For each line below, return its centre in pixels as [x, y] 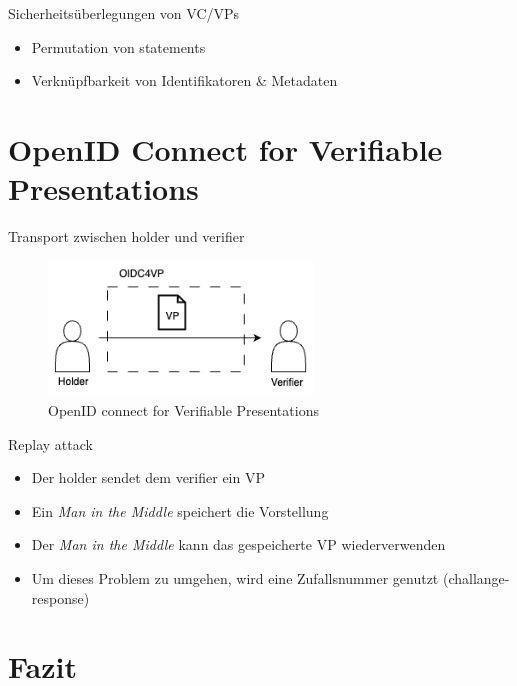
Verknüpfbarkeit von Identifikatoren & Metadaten [184, 80]
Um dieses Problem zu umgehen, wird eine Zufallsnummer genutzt [235, 577]
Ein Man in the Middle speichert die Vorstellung [180, 510]
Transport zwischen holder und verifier [126, 236]
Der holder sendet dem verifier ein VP [148, 477]
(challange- [476, 577]
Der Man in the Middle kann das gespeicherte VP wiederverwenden [238, 544]
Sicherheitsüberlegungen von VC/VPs [124, 13]
